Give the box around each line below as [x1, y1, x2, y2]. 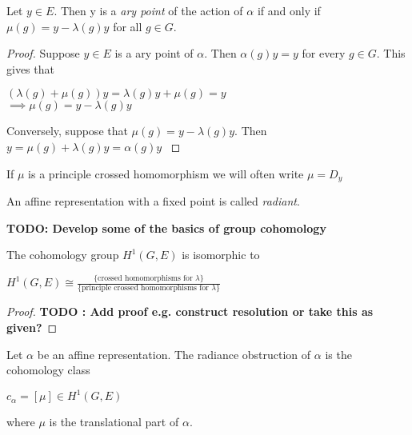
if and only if [257, 2, 321, 18]
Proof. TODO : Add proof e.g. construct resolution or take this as [6, 303, 374, 320]
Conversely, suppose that [6, 122, 128, 139]
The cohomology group [6, 246, 119, 263]
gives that [6, 60, 54, 77]
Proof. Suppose [6, 45, 80, 62]
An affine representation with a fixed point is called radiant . [6, 193, 300, 210]
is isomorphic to [182, 246, 260, 263]
